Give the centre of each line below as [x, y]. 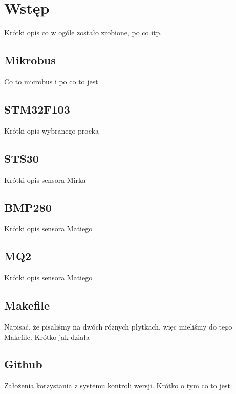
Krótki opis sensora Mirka [45, 179]
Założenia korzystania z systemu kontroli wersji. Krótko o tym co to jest [117, 386]
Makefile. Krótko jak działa [47, 336]
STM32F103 [37, 109]
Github [23, 364]
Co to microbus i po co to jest [51, 81]
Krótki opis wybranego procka [51, 130]
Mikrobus [30, 60]
